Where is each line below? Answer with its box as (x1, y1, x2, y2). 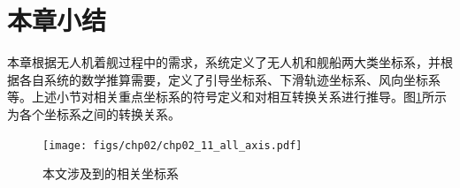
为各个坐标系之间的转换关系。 (7, 104, 180, 123)
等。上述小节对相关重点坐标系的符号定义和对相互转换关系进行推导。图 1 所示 (7, 87, 447, 106)
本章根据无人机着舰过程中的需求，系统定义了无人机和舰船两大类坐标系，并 (7, 53, 441, 71)
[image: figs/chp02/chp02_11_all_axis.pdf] (42, 139, 303, 152)
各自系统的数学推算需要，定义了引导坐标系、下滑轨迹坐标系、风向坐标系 (19, 70, 441, 88)
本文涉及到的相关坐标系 (42, 164, 179, 183)
